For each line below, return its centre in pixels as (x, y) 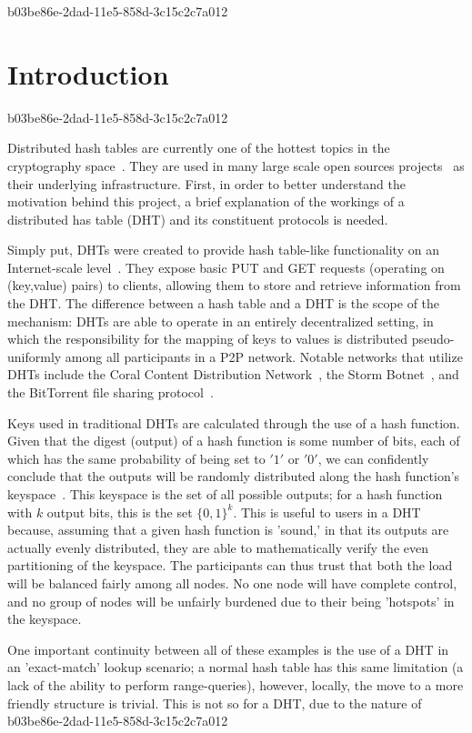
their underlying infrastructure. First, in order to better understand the (207, 183)
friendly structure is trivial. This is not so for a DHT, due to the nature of (215, 703)
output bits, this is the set (120, 512)
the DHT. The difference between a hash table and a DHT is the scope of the (224, 303)
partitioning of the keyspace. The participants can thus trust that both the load (230, 565)
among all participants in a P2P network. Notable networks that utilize (264, 356)
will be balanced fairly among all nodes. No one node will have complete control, (232, 582)
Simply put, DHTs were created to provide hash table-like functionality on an (223, 250)
